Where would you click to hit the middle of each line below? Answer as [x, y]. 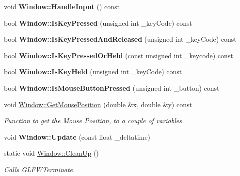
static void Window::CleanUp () [51, 153]
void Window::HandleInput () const [62, 6]
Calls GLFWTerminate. [40, 169]
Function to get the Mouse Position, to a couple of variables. [94, 120]
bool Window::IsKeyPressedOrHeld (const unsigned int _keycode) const [119, 55]
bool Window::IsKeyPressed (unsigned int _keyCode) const [98, 23]
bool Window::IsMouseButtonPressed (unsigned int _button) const [112, 88]
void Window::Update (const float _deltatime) [77, 136]
